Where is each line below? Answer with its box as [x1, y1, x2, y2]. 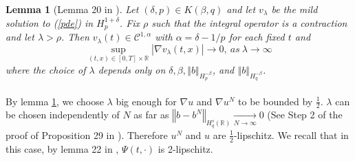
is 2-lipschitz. [158, 141, 213, 155]
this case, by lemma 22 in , [6, 141, 119, 155]
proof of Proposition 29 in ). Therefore [6, 127, 168, 142]
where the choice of [6, 62, 86, 76]
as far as [133, 107, 169, 122]
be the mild [271, 2, 318, 16]
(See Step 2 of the [267, 107, 343, 122]
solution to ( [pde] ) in [6, 15, 94, 30]
